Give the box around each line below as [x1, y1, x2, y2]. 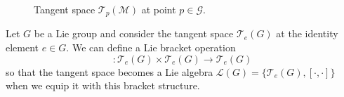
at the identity [276, 26, 338, 41]
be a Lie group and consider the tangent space [34, 26, 234, 41]
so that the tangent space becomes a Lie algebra [6, 64, 213, 79]
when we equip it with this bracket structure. [6, 78, 200, 93]
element [6, 40, 39, 55]
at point [141, 2, 176, 16]
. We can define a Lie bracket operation [66, 40, 236, 55]
